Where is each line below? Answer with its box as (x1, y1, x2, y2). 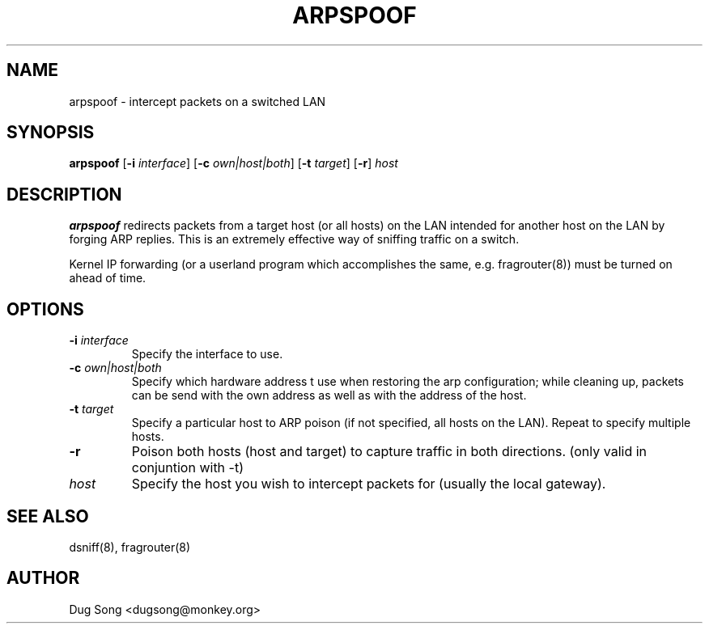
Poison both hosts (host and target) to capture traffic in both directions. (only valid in (131, 443, 647, 460)
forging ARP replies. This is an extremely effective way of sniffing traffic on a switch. (69, 232, 520, 247)
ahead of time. (69, 271, 146, 285)
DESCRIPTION (6, 184, 122, 205)
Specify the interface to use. (131, 347, 283, 362)
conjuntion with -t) (131, 459, 244, 476)
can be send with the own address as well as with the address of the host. (131, 388, 527, 403)
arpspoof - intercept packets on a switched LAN (69, 94, 326, 108)
